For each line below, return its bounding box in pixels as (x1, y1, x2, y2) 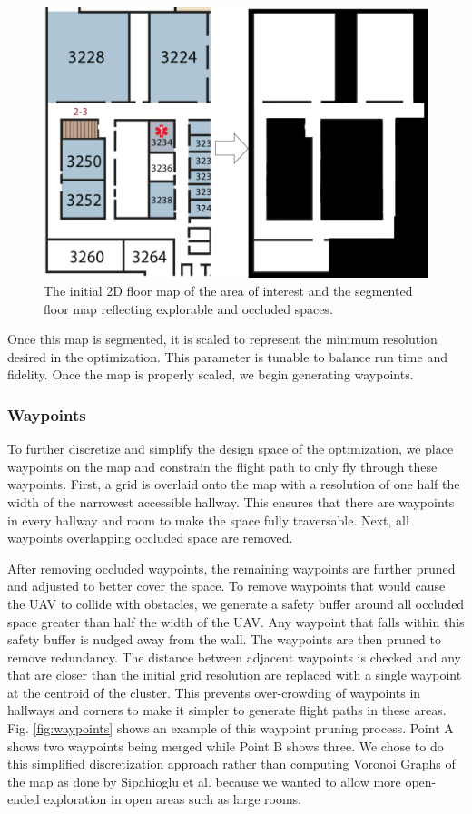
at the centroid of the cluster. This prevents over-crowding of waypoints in (7, 682, 421, 701)
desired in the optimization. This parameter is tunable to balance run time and (7, 347, 447, 366)
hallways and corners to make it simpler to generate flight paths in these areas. (7, 701, 447, 720)
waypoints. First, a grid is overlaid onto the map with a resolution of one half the (7, 475, 460, 494)
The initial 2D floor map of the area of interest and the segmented (44, 280, 413, 299)
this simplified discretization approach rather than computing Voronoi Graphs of (7, 754, 456, 773)
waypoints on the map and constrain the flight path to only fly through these (7, 456, 438, 476)
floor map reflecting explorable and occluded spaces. (44, 299, 333, 318)
